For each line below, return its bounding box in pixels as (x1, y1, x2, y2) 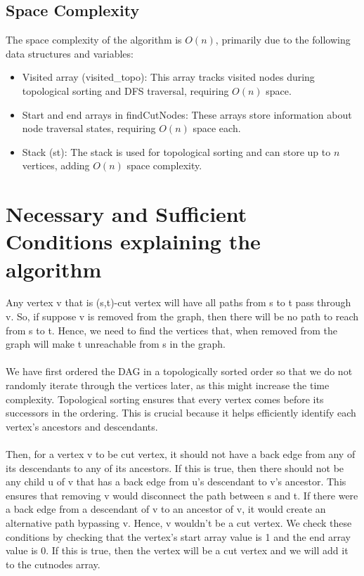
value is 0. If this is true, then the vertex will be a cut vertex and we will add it (6, 543, 349, 558)
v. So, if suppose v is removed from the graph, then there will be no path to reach (6, 309, 359, 324)
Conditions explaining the (6, 227, 261, 256)
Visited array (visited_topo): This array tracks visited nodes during (22, 70, 315, 84)
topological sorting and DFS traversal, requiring (22, 83, 229, 98)
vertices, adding (22, 158, 90, 173)
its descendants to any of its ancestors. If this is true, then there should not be (6, 460, 344, 475)
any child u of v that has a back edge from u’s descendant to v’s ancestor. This (6, 474, 346, 489)
